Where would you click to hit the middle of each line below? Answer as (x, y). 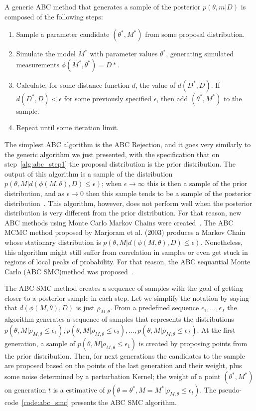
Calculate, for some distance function (73, 85)
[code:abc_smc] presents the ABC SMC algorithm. (99, 402)
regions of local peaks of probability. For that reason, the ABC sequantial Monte (128, 262)
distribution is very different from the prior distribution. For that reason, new (123, 213)
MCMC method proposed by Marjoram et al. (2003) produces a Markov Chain (125, 232)
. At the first (216, 329)
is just (85, 308)
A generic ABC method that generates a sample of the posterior (103, 6)
